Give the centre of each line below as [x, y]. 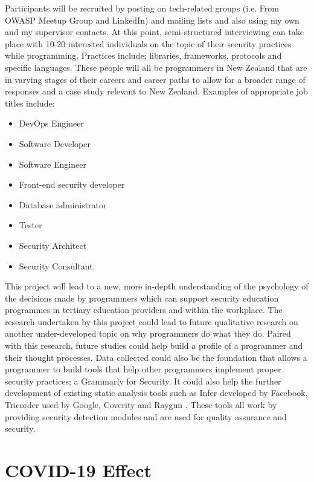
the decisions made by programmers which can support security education [142, 298]
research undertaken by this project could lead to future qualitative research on [152, 321]
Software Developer [55, 143]
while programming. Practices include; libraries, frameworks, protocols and [143, 55]
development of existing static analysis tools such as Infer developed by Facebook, [156, 393]
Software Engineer [53, 164]
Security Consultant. [57, 266]
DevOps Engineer [51, 123]
